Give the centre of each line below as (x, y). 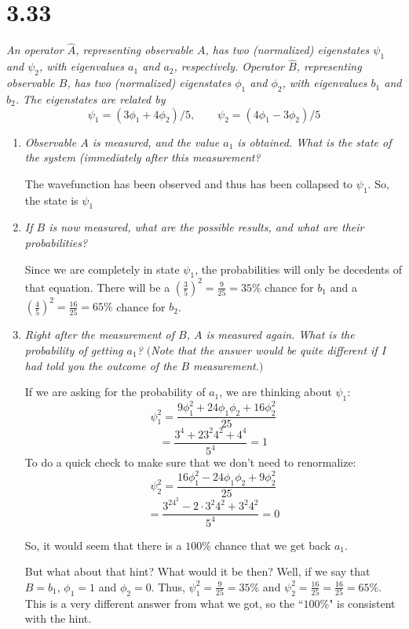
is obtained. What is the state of (314, 142)
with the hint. (58, 618)
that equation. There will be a (97, 287)
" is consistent (362, 603)
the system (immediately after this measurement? (142, 157)
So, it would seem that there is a (103, 545)
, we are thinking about (276, 392)
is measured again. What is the (280, 334)
